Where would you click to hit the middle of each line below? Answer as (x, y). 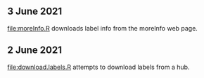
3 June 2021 (35, 11)
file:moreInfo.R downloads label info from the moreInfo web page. (103, 28)
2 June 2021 (34, 50)
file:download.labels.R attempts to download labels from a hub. (98, 67)
